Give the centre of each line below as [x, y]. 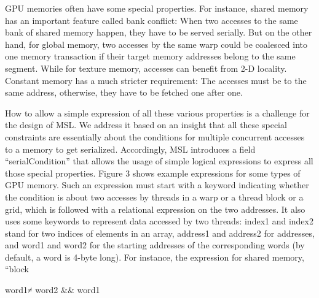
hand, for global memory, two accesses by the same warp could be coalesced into [156, 44]
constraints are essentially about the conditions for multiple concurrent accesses [155, 136]
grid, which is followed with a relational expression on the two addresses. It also [155, 209]
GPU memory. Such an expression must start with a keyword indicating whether [157, 185]
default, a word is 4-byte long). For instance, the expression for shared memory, [155, 257]
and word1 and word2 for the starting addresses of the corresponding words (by [155, 245]
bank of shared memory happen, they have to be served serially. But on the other [159, 32]
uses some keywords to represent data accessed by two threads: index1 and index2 [159, 221]
